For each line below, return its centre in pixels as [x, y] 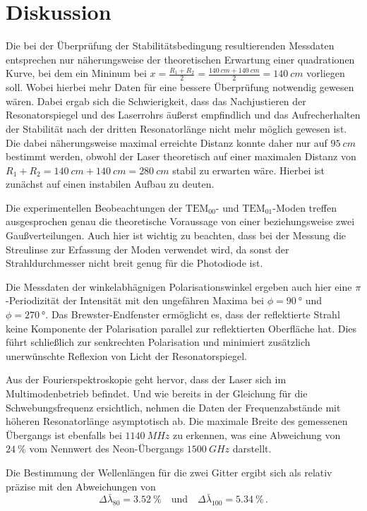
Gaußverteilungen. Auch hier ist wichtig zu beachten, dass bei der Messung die [176, 235]
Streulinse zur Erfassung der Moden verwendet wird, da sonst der [148, 249]
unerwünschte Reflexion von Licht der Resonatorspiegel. [126, 355]
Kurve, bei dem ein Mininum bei [76, 73]
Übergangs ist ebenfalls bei [64, 434]
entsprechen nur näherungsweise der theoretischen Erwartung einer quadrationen [180, 59]
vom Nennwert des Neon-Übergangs [107, 449]
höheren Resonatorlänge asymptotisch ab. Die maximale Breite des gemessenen [177, 421]
